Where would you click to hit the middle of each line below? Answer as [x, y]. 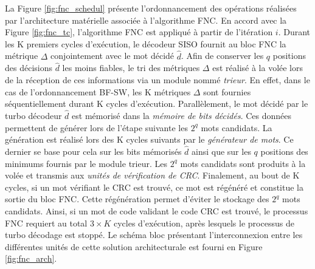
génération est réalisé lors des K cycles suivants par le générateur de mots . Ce [149, 139]
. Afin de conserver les [223, 56]
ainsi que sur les [221, 151]
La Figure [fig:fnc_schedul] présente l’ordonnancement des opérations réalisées [151, 8]
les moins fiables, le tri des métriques [131, 68]
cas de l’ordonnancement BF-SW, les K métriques [98, 91]
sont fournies [227, 91]
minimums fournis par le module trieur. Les [86, 163]
